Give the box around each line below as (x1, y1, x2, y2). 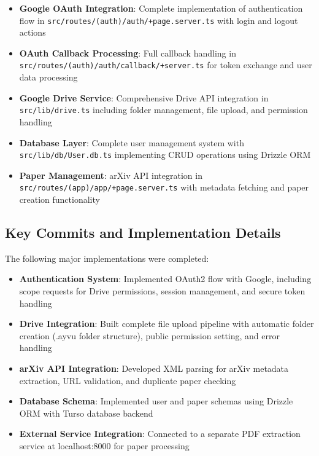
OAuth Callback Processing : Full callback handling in (19, 46, 236, 59)
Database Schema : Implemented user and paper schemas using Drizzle (19, 395, 293, 407)
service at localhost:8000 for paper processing (19, 439, 190, 452)
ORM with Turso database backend (19, 406, 153, 419)
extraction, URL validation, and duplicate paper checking (19, 374, 236, 387)
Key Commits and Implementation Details (5, 223, 281, 242)
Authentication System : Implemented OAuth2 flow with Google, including (19, 272, 312, 285)
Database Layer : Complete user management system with (19, 136, 244, 149)
